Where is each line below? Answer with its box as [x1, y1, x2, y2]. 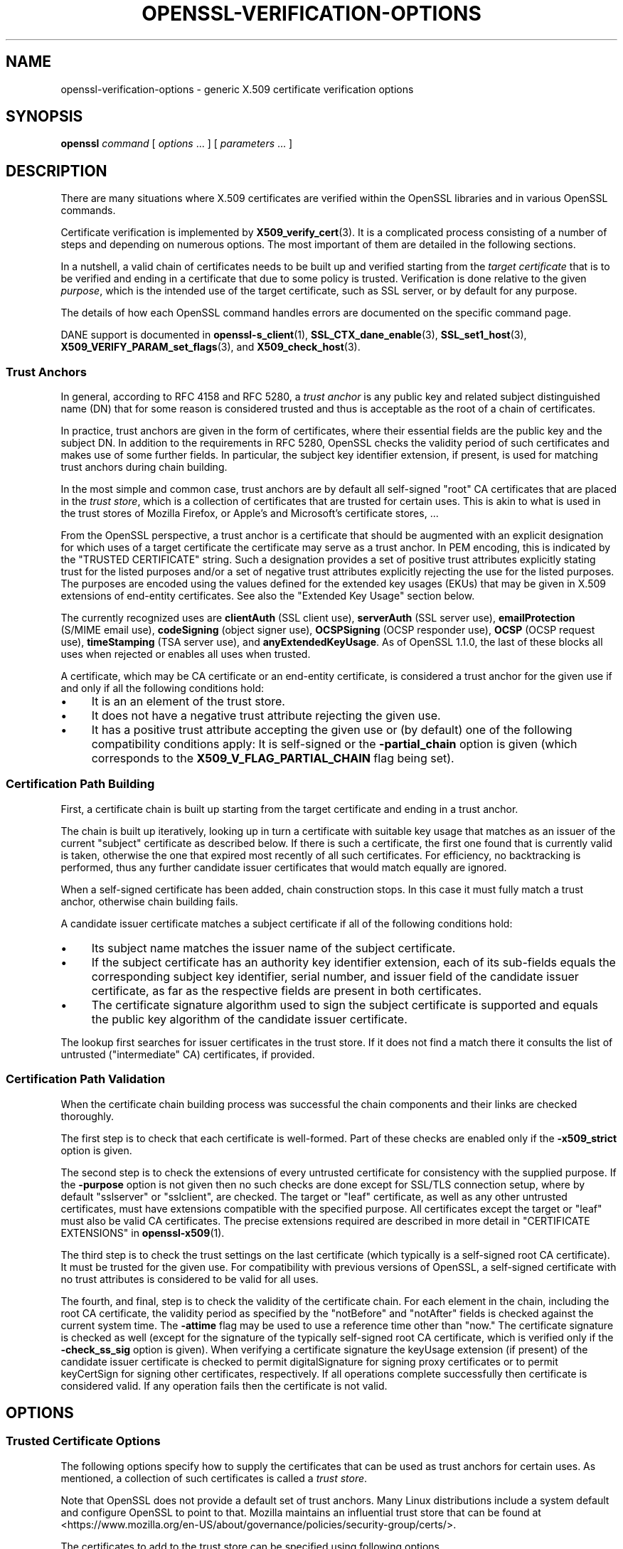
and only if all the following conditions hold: [60, 682, 265, 695]
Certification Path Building [6, 777, 155, 792]
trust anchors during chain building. [60, 461, 228, 474]
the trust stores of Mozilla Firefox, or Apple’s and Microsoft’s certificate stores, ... [60, 507, 439, 520]
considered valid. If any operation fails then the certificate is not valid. [60, 1379, 388, 1392]
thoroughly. [60, 1109, 114, 1122]
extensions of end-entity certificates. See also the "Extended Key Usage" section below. [60, 590, 475, 602]
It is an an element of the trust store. [91, 694, 285, 709]
